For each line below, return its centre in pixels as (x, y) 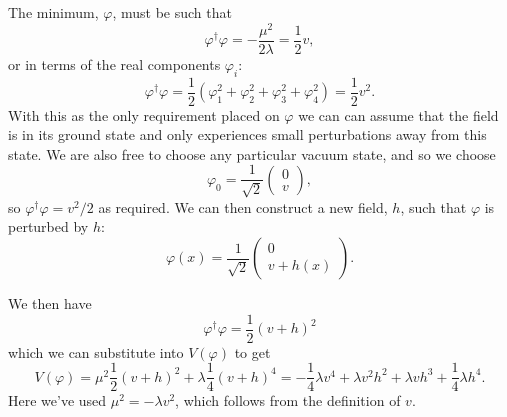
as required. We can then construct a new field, (243, 206)
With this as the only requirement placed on (144, 114)
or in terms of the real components (114, 63)
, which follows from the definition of (288, 400)
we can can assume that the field (398, 114)
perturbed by (48, 226)
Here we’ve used (57, 400)
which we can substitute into (96, 351)
